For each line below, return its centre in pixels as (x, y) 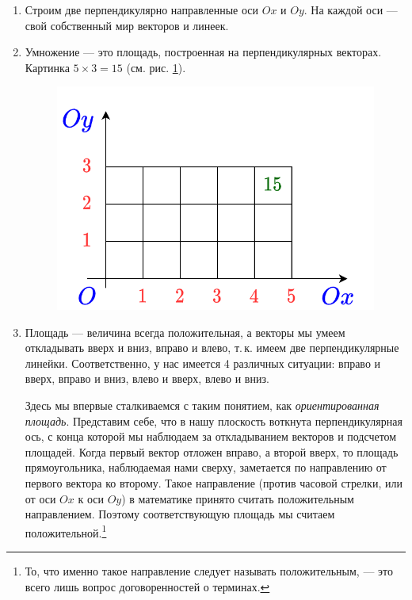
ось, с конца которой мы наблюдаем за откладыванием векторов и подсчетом (211, 436)
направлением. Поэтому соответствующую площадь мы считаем (180, 514)
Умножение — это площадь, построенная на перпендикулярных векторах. (203, 52)
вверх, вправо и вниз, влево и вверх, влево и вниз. (147, 378)
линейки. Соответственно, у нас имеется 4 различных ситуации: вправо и (203, 363)
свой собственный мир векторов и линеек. (127, 25)
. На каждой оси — (351, 10)
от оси (40, 498)
